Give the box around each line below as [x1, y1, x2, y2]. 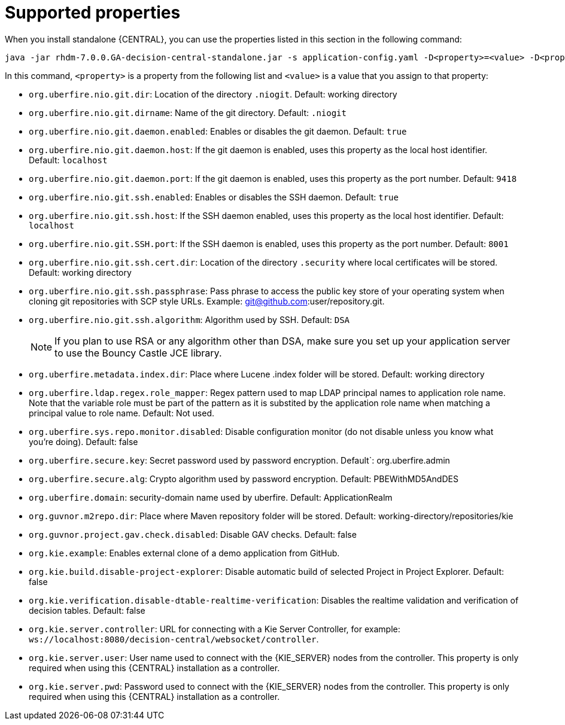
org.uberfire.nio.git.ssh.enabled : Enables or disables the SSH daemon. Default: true [29, 191, 399, 202]
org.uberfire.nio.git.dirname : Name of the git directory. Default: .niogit [29, 107, 347, 118]
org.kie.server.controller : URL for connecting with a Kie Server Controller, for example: [29, 623, 400, 634]
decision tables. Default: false [29, 605, 145, 616]
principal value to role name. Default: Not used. [29, 407, 214, 418]
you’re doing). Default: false [29, 436, 138, 447]
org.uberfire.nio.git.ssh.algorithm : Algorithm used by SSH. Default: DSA [29, 314, 350, 325]
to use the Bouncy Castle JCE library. [54, 346, 222, 359]
